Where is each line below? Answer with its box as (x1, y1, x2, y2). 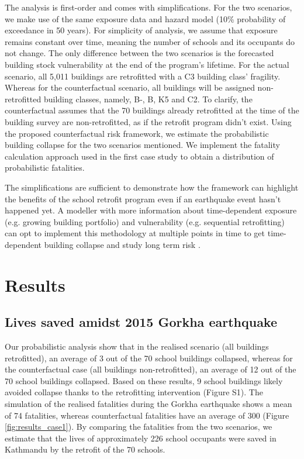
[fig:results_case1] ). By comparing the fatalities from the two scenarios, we (5, 420, 272, 433)
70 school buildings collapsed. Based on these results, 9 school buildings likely (5, 374, 283, 386)
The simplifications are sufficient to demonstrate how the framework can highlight (5, 181, 299, 193)
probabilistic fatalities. (5, 161, 85, 174)
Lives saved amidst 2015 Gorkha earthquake (5, 313, 278, 331)
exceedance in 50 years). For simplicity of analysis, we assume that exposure (5, 24, 278, 36)
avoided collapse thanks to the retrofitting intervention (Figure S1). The (5, 386, 263, 398)
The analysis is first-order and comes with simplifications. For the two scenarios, (5, 1, 292, 13)
